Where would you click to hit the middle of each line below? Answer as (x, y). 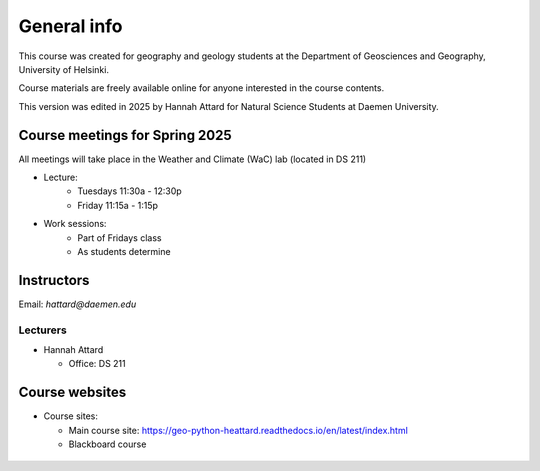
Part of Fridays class (119, 237)
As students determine (124, 251)
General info (71, 26)
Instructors (54, 280)
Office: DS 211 (97, 364)
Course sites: (71, 416)
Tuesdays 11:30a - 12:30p (129, 191)
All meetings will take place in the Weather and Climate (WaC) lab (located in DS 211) (192, 159)
